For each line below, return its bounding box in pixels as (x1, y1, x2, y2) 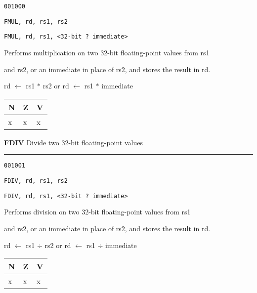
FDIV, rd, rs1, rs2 (4, 177, 68, 184)
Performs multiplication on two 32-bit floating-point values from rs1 (4, 47, 210, 57)
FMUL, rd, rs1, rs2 (4, 18, 68, 25)
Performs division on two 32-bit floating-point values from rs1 (4, 207, 191, 217)
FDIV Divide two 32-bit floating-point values (4, 137, 143, 147)
